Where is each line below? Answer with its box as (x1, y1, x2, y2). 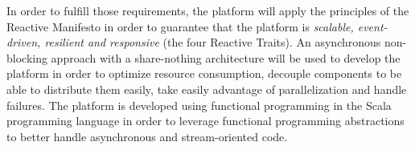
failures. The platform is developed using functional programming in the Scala (6, 96, 392, 113)
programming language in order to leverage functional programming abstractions (6, 112, 405, 129)
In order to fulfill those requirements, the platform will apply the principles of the (6, 2, 409, 18)
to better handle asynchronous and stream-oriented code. (6, 128, 288, 144)
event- (357, 18, 388, 34)
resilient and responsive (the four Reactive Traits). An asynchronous (44, 34, 381, 51)
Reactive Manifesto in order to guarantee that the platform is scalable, (6, 18, 354, 34)
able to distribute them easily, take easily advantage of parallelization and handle (6, 80, 407, 97)
